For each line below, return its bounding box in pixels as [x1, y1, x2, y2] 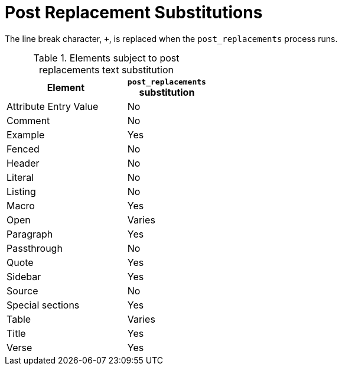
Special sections [6, 298, 80, 311]
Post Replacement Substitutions [5, 2, 263, 22]
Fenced [6, 142, 40, 155]
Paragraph [6, 228, 53, 240]
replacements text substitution [39, 63, 174, 76]
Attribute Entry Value [6, 100, 99, 112]
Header [6, 157, 40, 169]
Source [6, 284, 38, 297]
